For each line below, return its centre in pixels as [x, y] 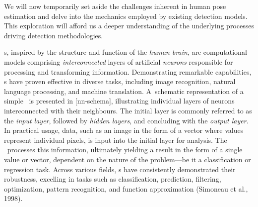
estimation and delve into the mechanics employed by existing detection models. [126, 16]
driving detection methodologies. [54, 35]
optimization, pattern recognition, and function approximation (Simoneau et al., [126, 188]
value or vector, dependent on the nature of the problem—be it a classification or [128, 159]
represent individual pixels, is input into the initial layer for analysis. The [116, 140]
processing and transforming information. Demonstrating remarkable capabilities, [128, 71]
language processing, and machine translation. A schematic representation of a [124, 91]
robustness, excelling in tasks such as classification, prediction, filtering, [113, 179]
